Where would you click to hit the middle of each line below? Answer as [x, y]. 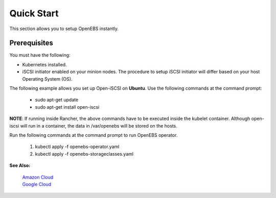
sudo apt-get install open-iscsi [67, 107]
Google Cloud [37, 184]
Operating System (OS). [47, 79]
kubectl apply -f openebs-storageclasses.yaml [84, 154]
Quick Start [34, 13]
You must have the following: [40, 55]
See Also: [20, 165]
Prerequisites [31, 43]
